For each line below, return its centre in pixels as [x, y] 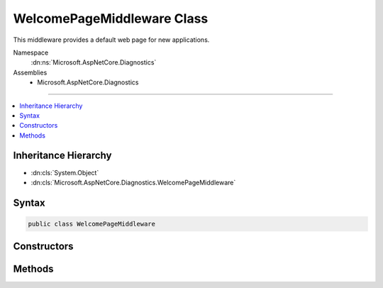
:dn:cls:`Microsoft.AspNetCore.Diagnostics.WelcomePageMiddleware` [133, 182]
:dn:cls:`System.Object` [65, 172]
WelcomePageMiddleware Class [111, 18]
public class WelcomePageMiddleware [92, 224]
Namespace [31, 52]
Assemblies [30, 72]
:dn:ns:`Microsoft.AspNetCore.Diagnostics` [94, 62]
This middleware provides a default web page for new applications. [111, 40]
